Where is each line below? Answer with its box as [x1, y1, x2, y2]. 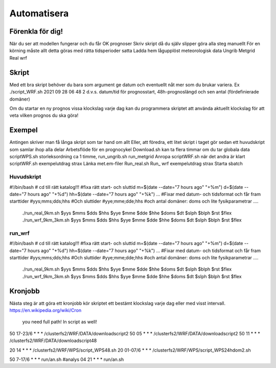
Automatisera [9, 8, 69, 19]
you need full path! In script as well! [22, 319, 97, 325]
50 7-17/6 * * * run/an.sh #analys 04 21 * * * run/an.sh [9, 356, 124, 362]
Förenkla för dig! [9, 27, 63, 36]
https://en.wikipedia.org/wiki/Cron [9, 307, 82, 313]
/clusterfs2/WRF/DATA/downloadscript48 [9, 337, 97, 344]
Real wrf [9, 55, 28, 61]
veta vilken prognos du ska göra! [9, 112, 79, 118]
